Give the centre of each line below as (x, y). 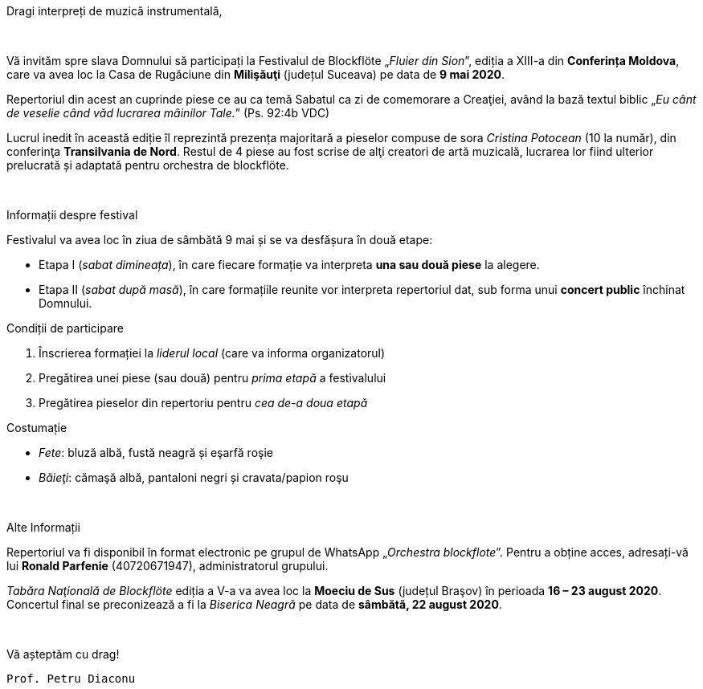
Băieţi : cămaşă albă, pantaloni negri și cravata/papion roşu (194, 477)
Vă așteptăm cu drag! (63, 654)
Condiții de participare (65, 328)
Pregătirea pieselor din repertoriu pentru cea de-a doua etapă (203, 403)
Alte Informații (43, 527)
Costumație (37, 428)
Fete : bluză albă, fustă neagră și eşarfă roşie (156, 453)
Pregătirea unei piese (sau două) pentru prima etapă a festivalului (213, 378)
